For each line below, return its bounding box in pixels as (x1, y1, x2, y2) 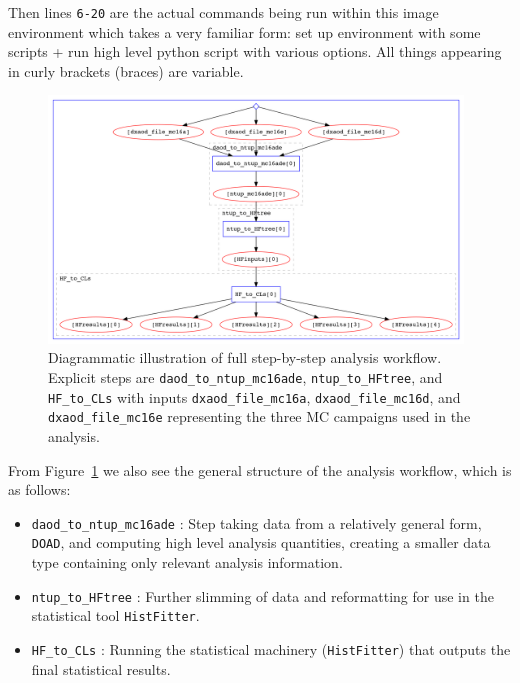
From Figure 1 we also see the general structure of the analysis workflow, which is (8, 459, 512, 480)
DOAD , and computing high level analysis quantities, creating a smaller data (31, 532, 491, 553)
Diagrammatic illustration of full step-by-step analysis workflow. (48, 347, 442, 368)
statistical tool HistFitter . (31, 605, 200, 626)
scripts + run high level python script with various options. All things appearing (8, 41, 502, 62)
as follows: (8, 479, 71, 500)
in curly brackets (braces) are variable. (8, 60, 244, 81)
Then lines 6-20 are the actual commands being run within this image (8, 2, 439, 22)
